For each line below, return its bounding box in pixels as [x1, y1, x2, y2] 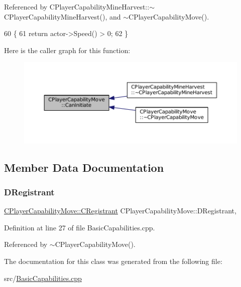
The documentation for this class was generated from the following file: [4, 256, 222, 266]
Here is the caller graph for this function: [4, 45, 131, 55]
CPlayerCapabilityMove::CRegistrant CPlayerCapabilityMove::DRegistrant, [4, 205, 236, 216]
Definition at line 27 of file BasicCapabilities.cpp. [4, 222, 155, 232]
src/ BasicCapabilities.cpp [4, 272, 82, 283]
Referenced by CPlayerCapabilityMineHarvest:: [4, 2, 150, 12]
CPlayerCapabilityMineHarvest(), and [4, 11, 121, 22]
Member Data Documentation [4, 159, 164, 175]
